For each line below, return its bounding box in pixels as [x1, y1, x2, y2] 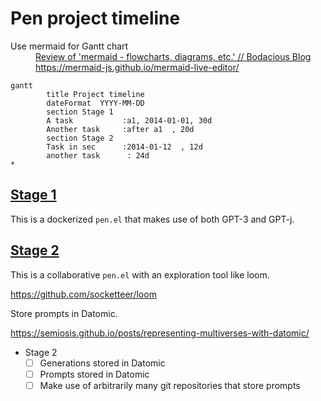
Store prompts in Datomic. [10, 307, 118, 319]
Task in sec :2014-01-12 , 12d [46, 142, 203, 152]
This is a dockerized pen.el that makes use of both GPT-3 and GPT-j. [10, 213, 295, 225]
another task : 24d [46, 150, 150, 161]
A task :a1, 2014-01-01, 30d [46, 115, 213, 126]
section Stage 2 [46, 133, 114, 143]
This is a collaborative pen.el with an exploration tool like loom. [10, 268, 270, 281]
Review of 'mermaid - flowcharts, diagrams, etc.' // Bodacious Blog [35, 50, 312, 62]
